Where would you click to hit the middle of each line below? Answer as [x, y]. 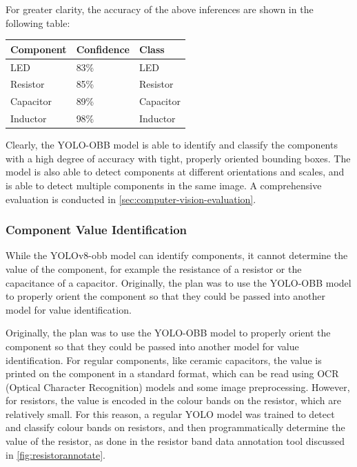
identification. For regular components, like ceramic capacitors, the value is [164, 360]
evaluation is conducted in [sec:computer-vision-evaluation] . [131, 199]
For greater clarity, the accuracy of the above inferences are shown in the [160, 9]
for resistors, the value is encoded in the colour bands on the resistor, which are [173, 400]
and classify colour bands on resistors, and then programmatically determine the [175, 427]
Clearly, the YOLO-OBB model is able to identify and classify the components [172, 145]
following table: [38, 22]
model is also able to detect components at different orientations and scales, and [175, 172]
